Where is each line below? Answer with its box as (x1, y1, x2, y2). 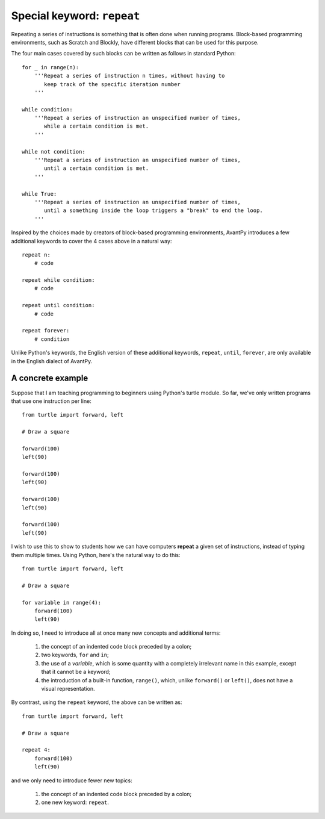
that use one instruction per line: (11, 397, 91, 405)
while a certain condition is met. (44, 123, 149, 129)
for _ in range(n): (22, 64, 79, 70)
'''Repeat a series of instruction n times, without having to (34, 72, 225, 79)
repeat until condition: (22, 302, 95, 309)
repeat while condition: (22, 277, 95, 284)
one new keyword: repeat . (41, 799, 110, 806)
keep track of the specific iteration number (44, 81, 181, 87)
